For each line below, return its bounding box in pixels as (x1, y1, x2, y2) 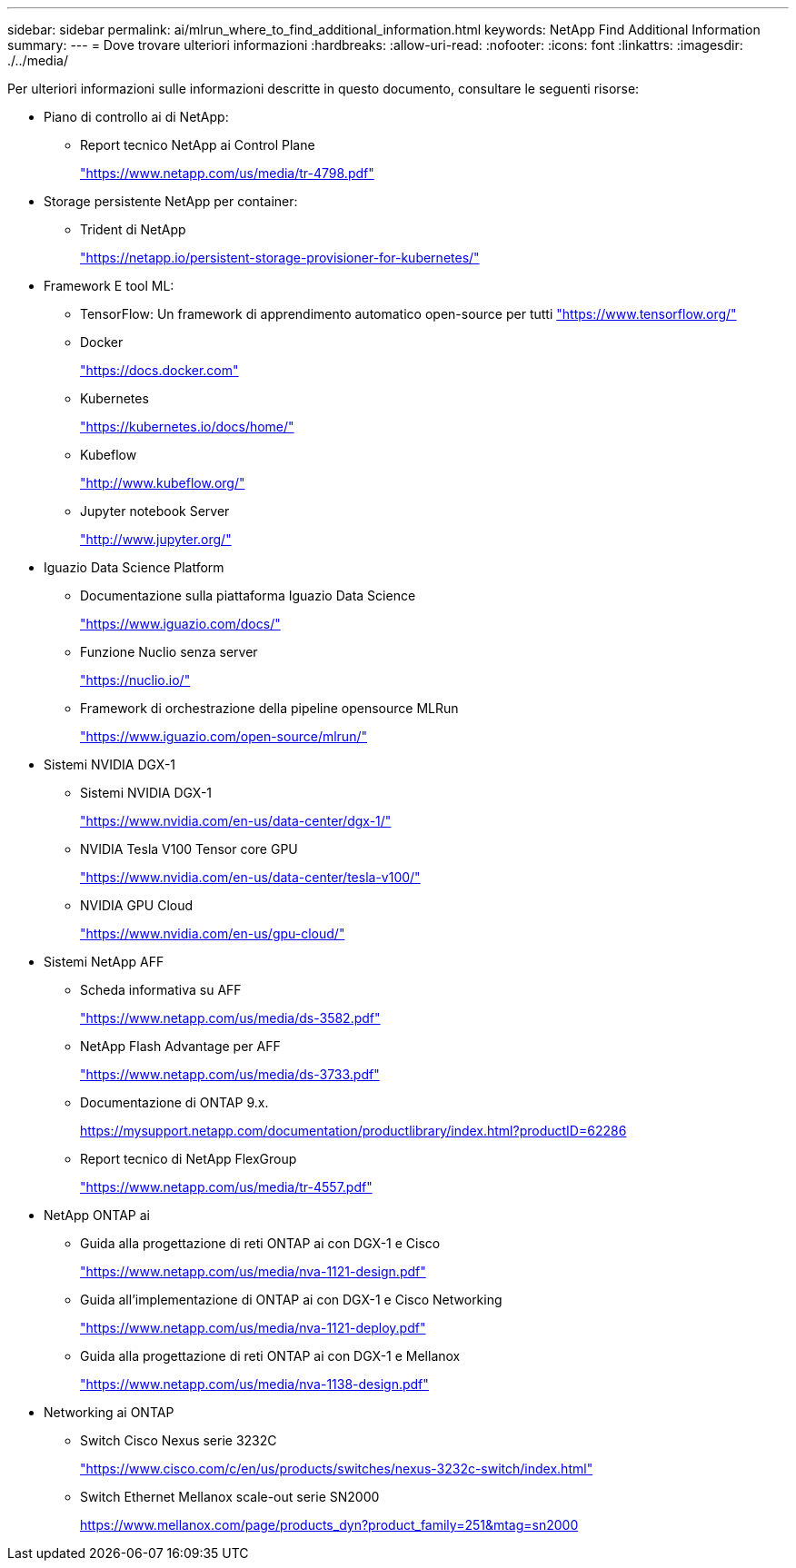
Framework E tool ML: (44, 278, 174, 293)
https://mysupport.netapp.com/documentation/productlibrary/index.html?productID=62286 (80, 1123, 627, 1138)
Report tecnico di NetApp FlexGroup (80, 1151, 297, 1166)
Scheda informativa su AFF (80, 982, 242, 997)
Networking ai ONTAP (44, 1404, 174, 1420)
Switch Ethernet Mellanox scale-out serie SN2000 (80, 1489, 380, 1504)
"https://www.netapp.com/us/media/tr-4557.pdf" (80, 1179, 373, 1195)
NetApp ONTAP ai (44, 1207, 150, 1223)
